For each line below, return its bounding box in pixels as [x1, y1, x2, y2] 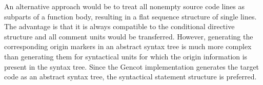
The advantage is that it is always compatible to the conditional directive [4, 21, 235, 32]
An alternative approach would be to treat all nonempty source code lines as [4, 1, 245, 11]
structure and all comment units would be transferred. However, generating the [4, 31, 253, 41]
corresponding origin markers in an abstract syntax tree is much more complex [4, 41, 252, 52]
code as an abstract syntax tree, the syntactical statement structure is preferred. [4, 71, 257, 82]
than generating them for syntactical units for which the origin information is [4, 51, 248, 61]
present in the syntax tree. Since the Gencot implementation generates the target [4, 61, 259, 72]
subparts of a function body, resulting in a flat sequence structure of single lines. [4, 11, 257, 22]
